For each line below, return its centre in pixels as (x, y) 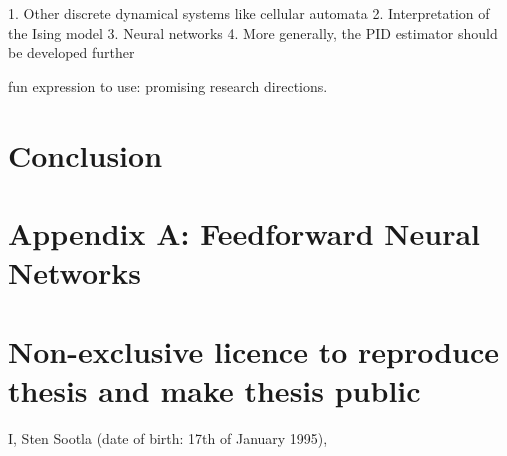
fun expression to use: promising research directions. (168, 85)
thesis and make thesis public (214, 389)
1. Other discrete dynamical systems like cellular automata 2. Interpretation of (249, 13)
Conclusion (85, 154)
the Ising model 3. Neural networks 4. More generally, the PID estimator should (253, 32)
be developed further (71, 52)
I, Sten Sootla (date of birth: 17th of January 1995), (168, 437)
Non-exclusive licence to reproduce (254, 350)
